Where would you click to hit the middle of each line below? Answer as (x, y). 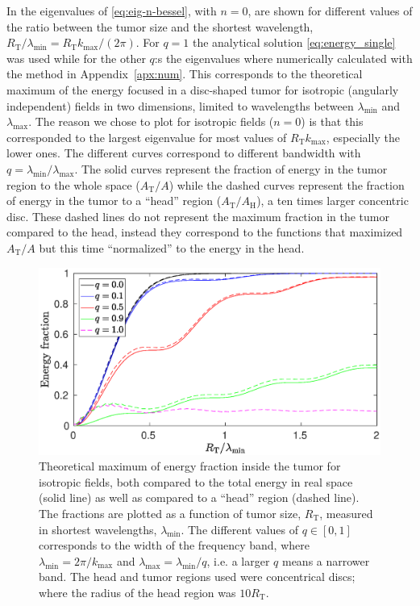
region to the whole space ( (73, 184)
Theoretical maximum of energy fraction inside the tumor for (190, 466)
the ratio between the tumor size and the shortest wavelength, (160, 26)
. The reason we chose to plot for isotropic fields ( (151, 121)
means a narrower (326, 560)
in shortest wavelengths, (98, 529)
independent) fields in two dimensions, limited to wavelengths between (180, 105)
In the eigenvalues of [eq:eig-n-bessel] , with (112, 10)
